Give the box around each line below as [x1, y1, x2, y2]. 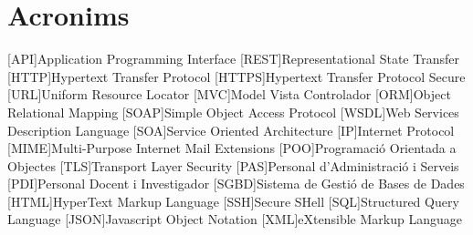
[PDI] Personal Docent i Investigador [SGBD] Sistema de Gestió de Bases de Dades [7, 174, 465, 193]
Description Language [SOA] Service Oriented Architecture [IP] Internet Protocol [7, 120, 455, 139]
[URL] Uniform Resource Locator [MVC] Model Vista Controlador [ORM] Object [7, 85, 451, 104]
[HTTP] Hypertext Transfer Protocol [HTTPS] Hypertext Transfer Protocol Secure [7, 66, 466, 86]
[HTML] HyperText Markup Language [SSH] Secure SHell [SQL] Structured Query [7, 191, 459, 210]
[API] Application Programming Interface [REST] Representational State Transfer [7, 49, 459, 68]
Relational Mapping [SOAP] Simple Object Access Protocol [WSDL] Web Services [7, 102, 459, 121]
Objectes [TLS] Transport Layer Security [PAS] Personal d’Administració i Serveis [7, 156, 459, 175]
